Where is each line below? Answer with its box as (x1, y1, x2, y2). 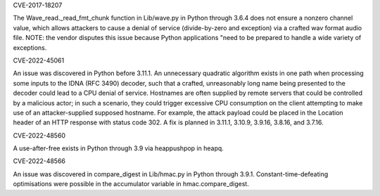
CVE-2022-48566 (13, 157, 66, 165)
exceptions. (13, 43, 47, 52)
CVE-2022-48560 (13, 131, 66, 140)
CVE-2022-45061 (13, 56, 65, 65)
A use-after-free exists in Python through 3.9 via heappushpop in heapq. (13, 144, 224, 152)
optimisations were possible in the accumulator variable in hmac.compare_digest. (13, 180, 249, 188)
